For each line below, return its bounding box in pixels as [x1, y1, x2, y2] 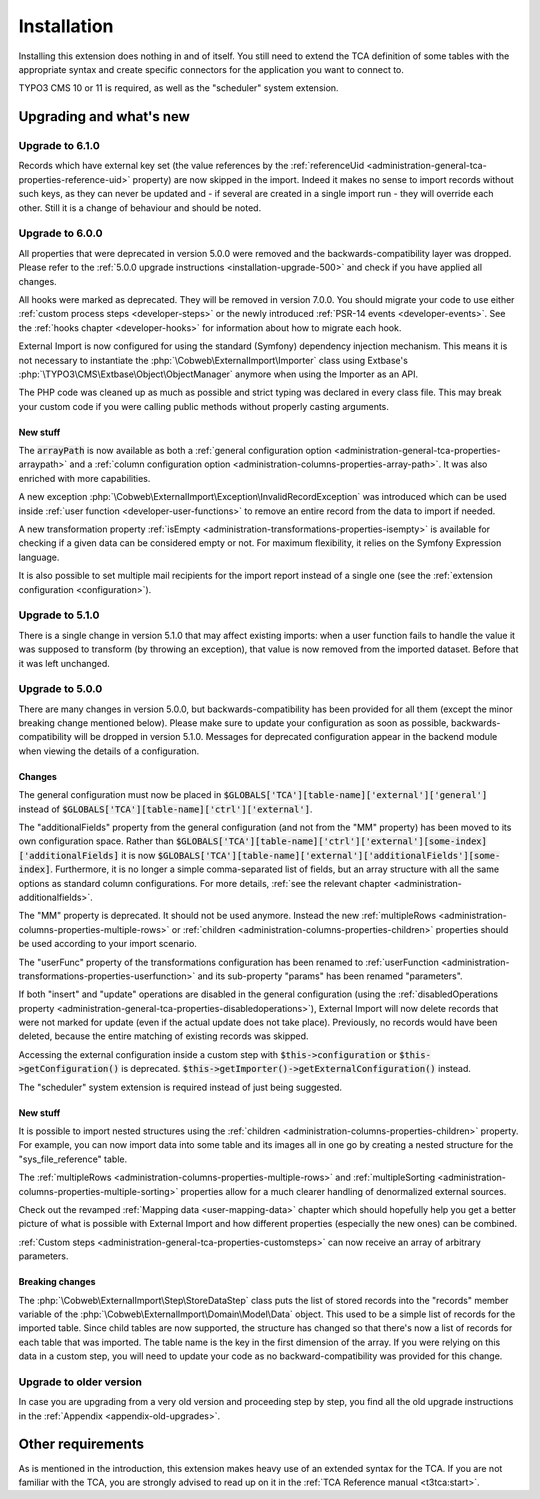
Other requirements [18, 1436, 145, 1453]
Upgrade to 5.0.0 [18, 682, 103, 696]
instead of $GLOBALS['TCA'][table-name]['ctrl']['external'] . [18, 803, 313, 815]
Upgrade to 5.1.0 [18, 608, 100, 622]
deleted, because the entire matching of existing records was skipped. [18, 1030, 309, 1042]
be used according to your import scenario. [18, 938, 197, 950]
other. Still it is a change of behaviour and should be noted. [18, 201, 262, 214]
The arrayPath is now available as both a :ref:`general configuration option [18, 445, 332, 457]
